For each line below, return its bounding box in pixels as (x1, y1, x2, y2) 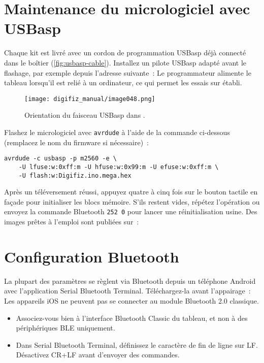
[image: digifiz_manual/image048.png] (24, 95, 155, 103)
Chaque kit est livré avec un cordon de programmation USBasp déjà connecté (4, 47, 246, 58)
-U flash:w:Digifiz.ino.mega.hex (18, 172, 131, 179)
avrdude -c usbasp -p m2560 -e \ (4, 155, 117, 162)
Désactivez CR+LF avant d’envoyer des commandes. (16, 349, 180, 360)
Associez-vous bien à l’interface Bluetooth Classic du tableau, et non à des (16, 312, 248, 323)
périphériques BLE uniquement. (16, 322, 115, 333)
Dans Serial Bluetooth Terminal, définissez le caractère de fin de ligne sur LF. (16, 339, 258, 350)
